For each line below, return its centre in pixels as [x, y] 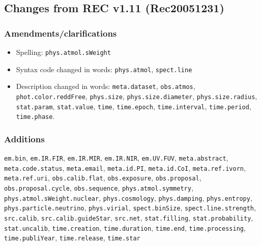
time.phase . [35, 116]
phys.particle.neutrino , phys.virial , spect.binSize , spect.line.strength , [130, 208]
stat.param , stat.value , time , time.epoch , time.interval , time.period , [134, 106]
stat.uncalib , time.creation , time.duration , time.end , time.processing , [125, 227]
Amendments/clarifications [61, 33]
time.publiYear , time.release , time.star [72, 238]
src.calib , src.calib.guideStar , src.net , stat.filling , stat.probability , [129, 218]
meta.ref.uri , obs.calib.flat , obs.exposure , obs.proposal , [103, 178]
